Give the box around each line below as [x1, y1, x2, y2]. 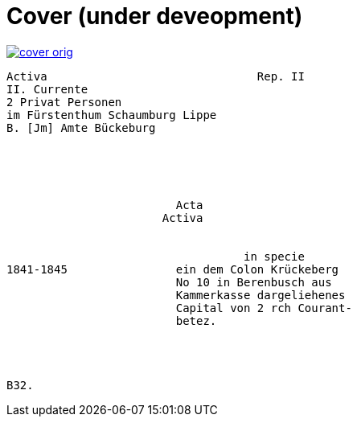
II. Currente [6, 82, 88, 96]
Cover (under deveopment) [6, 2, 303, 30]
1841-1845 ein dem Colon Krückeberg [6, 262, 339, 276]
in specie [244, 249, 305, 263]
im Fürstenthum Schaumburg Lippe [6, 108, 217, 121]
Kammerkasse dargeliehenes [175, 288, 346, 302]
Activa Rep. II [6, 69, 305, 83]
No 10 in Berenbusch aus [175, 275, 332, 289]
